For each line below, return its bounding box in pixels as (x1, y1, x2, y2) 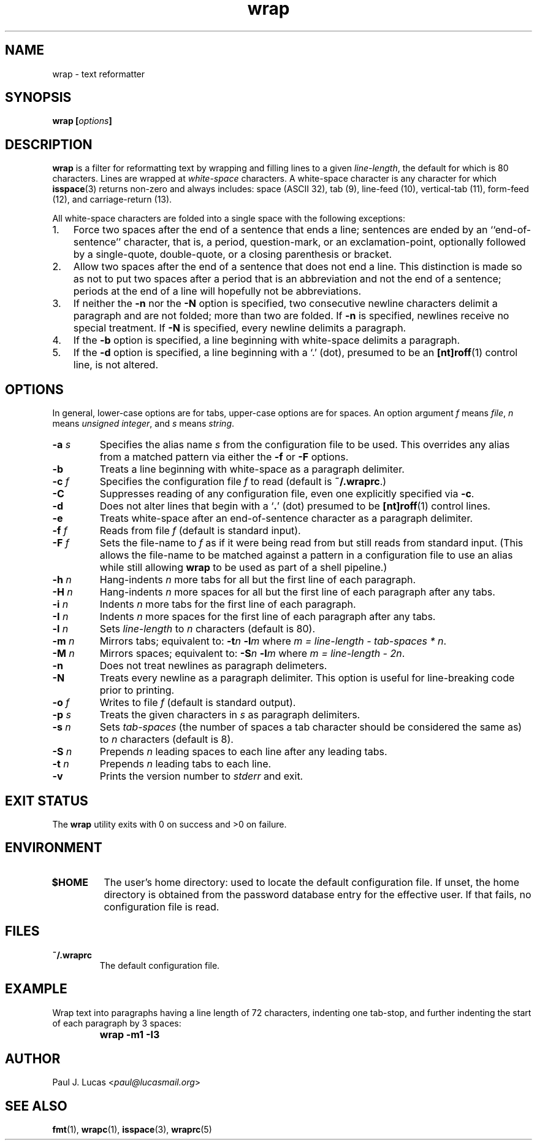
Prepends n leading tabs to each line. (99, 758, 272, 770)
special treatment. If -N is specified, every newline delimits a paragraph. (73, 322, 406, 335)
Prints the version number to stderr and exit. (99, 770, 303, 783)
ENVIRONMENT (5, 840, 102, 856)
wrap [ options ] (52, 115, 112, 126)
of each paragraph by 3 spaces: (52, 1017, 181, 1028)
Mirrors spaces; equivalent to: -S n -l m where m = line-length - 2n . (99, 647, 405, 660)
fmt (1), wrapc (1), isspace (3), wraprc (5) (52, 1124, 212, 1135)
